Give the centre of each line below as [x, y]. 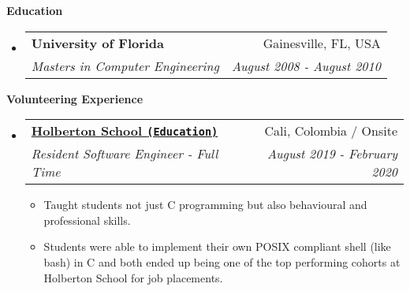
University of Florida [98, 43]
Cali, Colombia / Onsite [331, 131]
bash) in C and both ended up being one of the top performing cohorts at [222, 261]
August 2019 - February [332, 154]
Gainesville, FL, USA [322, 43]
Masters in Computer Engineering [125, 65]
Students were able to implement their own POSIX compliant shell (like [217, 246]
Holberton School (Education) [125, 131]
